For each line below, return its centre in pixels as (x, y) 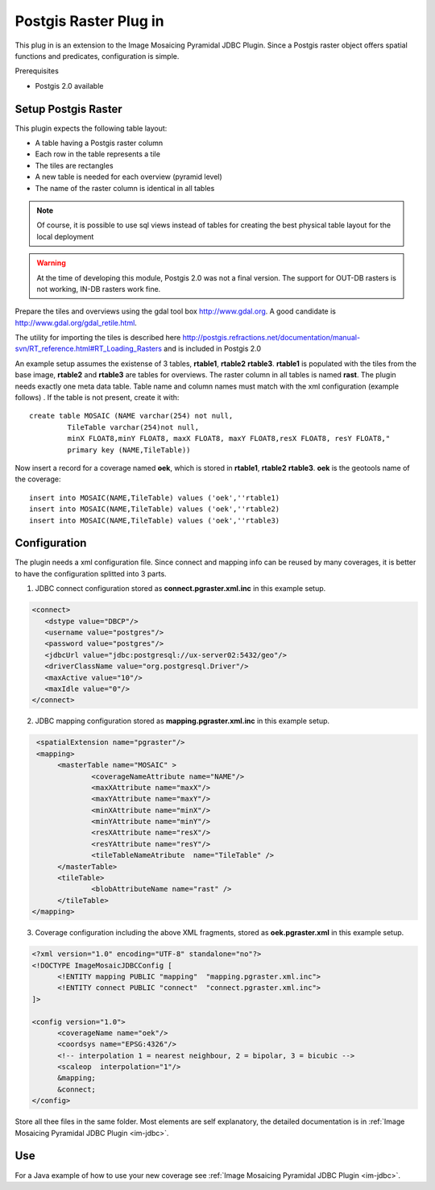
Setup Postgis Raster (68, 109)
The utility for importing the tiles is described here (98, 338)
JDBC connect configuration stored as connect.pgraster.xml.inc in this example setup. (180, 589)
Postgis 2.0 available (69, 85)
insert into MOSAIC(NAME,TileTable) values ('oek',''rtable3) (155, 520)
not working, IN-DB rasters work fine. (99, 289)
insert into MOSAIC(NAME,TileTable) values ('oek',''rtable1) (155, 497)
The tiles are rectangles (74, 165)
